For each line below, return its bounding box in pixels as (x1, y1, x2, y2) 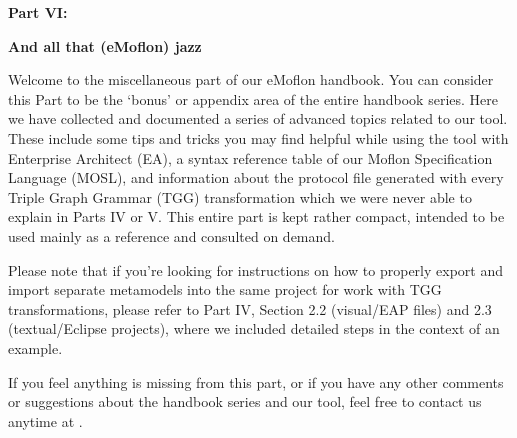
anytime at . (8, 410, 83, 431)
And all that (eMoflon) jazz (8, 35, 202, 56)
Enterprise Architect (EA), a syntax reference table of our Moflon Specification (8, 147, 493, 168)
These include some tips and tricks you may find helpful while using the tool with (8, 127, 509, 148)
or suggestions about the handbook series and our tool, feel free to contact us (8, 391, 482, 412)
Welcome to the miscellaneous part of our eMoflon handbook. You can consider (8, 69, 494, 90)
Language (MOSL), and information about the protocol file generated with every (8, 167, 504, 188)
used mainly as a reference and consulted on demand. (8, 225, 335, 246)
